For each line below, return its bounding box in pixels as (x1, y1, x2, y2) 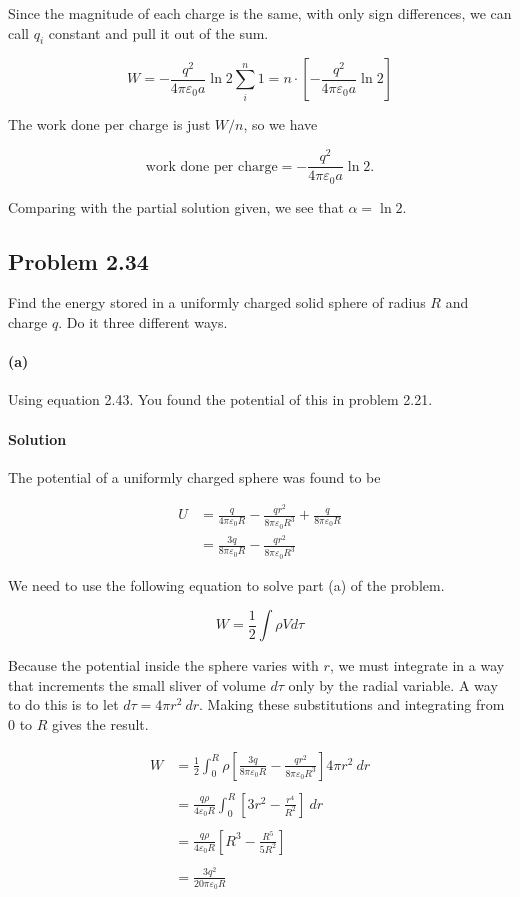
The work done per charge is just (8, 114, 211, 135)
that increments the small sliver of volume (8, 674, 266, 695)
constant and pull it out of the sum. (48, 22, 269, 43)
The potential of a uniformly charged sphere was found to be (8, 466, 381, 487)
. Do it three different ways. (58, 311, 228, 332)
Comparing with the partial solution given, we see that (8, 196, 344, 217)
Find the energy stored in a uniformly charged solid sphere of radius (8, 292, 426, 313)
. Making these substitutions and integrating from (199, 694, 505, 715)
